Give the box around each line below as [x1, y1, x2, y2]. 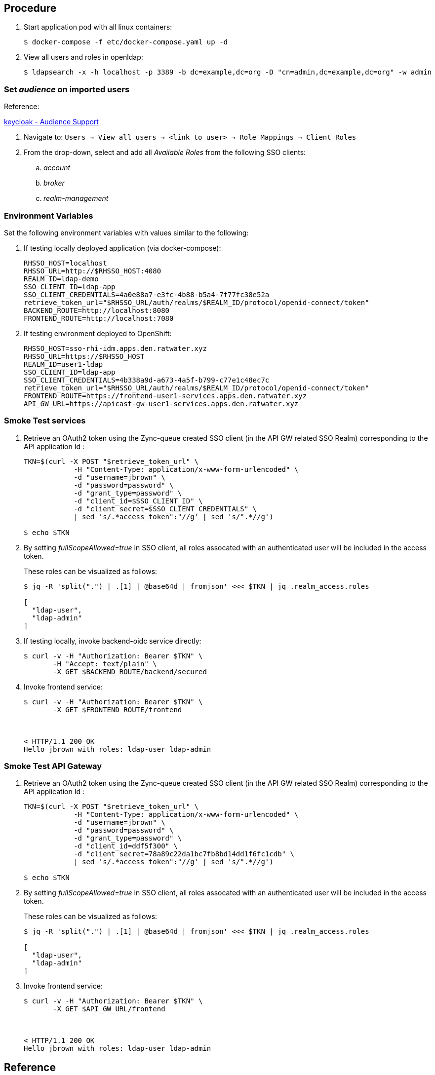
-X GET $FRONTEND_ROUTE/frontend [53, 705, 182, 714]
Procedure [4, 2, 57, 14]
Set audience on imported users [4, 84, 130, 94]
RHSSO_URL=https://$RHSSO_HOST [24, 352, 145, 360]
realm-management [43, 194, 109, 203]
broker [43, 179, 65, 188]
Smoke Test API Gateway [4, 761, 102, 771]
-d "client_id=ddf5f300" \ [74, 842, 178, 850]
